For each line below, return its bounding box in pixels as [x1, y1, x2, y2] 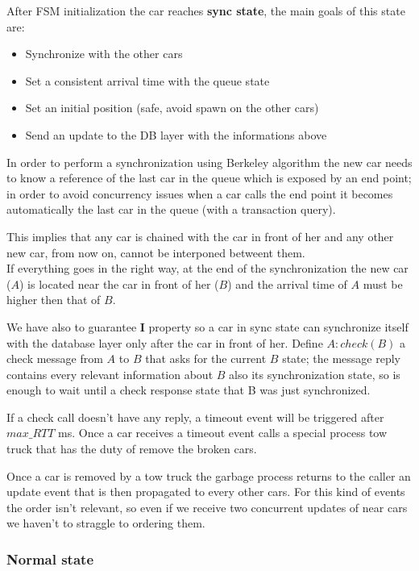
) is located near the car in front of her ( [19, 275, 219, 292]
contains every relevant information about [6, 365, 214, 382]
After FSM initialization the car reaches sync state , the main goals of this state [6, 2, 405, 19]
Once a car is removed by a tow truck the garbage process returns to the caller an [6, 467, 411, 484]
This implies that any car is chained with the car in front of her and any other [6, 227, 394, 244]
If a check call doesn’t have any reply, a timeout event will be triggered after [6, 408, 384, 425]
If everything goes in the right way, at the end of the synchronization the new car [6, 260, 409, 277]
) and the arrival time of [227, 275, 347, 292]
